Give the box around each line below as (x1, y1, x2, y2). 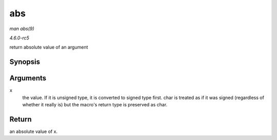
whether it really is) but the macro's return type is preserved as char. (22, 102, 168, 108)
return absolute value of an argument (9, 44, 88, 51)
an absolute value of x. (9, 128, 58, 134)
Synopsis (9, 58, 41, 66)
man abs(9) (9, 26, 34, 32)
